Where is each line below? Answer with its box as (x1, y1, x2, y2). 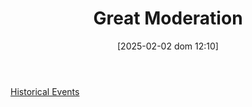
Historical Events (10, 85, 80, 97)
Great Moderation (93, 7, 243, 30)
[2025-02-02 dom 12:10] (117, 40, 219, 52)
